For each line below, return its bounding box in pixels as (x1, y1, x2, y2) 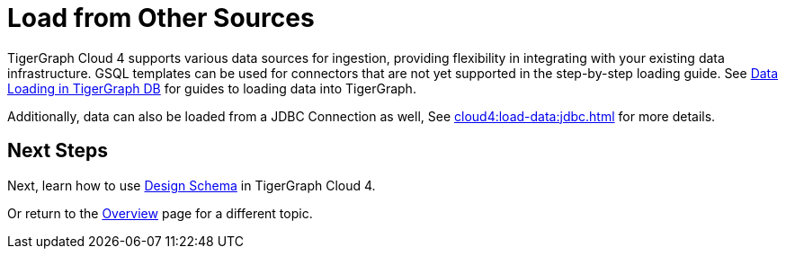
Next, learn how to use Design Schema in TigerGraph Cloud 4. (7, 177, 376, 193)
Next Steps (7, 139, 108, 163)
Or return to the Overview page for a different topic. (7, 205, 313, 221)
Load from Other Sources (7, 3, 315, 33)
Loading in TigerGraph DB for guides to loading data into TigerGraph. (7, 80, 416, 96)
